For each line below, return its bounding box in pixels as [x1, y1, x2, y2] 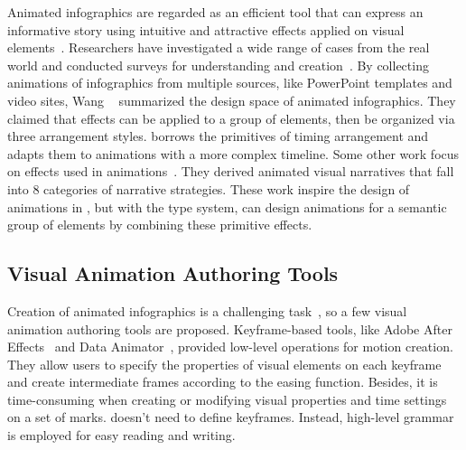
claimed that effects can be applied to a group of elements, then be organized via [7, 108, 455, 127]
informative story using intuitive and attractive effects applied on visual [7, 20, 405, 39]
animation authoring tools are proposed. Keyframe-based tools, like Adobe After [7, 319, 452, 338]
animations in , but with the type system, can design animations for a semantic [7, 197, 447, 216]
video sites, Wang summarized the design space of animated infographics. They [7, 90, 456, 109]
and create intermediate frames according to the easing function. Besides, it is [7, 372, 438, 391]
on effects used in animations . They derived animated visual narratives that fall [7, 162, 454, 181]
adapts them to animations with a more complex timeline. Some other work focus [7, 144, 460, 163]
